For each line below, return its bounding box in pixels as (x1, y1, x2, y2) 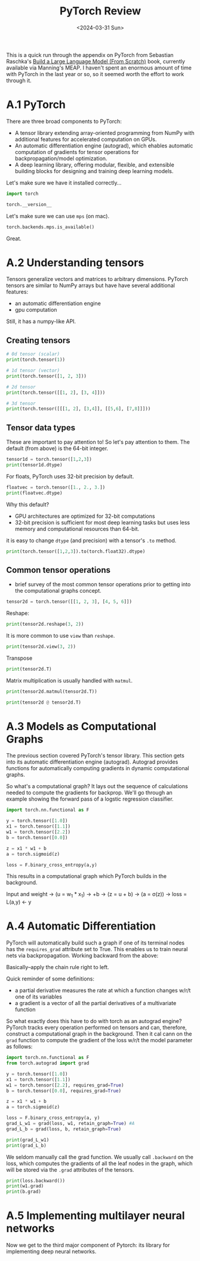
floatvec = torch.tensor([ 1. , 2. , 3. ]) (6, 484, 106, 490)
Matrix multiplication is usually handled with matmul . (6, 677, 133, 684)
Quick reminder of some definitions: (6, 975, 94, 982)
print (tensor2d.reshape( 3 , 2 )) (6, 622, 84, 628)
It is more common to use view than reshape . (6, 632, 115, 639)
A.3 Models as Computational (6, 719, 156, 733)
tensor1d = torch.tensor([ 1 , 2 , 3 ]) (6, 457, 93, 463)
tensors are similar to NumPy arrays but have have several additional (6, 282, 175, 289)
